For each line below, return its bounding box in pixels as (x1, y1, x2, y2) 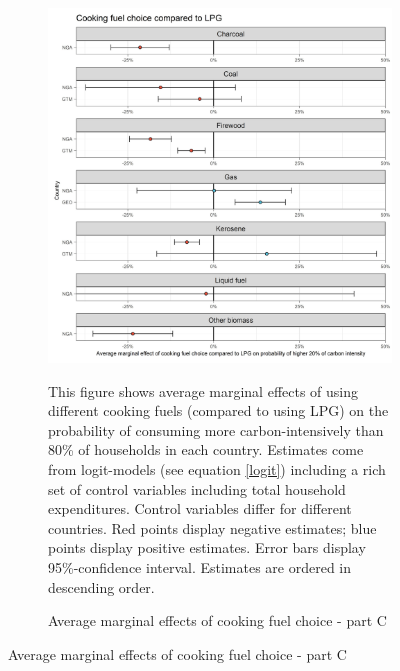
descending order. (48, 576, 155, 597)
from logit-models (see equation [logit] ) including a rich (48, 459, 386, 480)
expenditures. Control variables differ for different (48, 498, 352, 519)
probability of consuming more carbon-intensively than (48, 419, 384, 440)
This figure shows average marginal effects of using (48, 380, 359, 401)
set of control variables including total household (48, 478, 346, 499)
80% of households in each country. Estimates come (48, 439, 364, 460)
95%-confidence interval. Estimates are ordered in (48, 557, 352, 578)
